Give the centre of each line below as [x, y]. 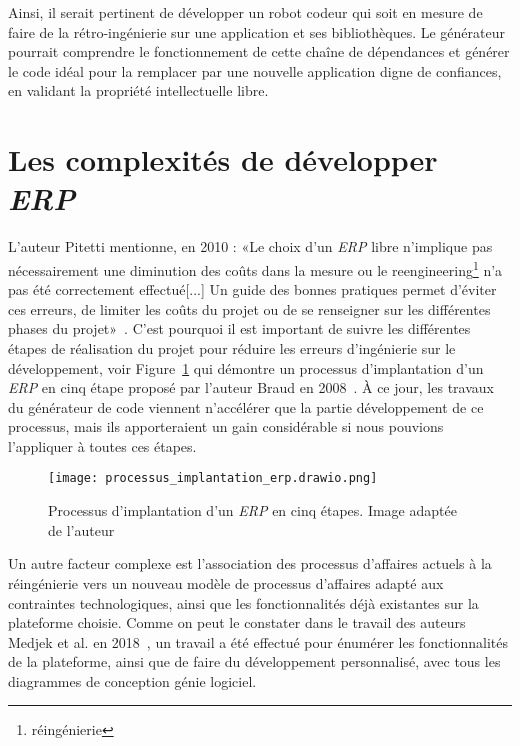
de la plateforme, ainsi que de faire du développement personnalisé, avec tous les [254, 661]
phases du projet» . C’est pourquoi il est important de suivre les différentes [239, 328]
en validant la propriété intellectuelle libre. [138, 90]
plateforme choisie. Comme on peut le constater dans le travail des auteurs [237, 622]
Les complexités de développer [223, 159]
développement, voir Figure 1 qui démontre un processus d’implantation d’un [246, 367]
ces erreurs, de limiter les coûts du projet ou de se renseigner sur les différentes [249, 308]
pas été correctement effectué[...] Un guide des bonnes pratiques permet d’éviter [252, 289]
